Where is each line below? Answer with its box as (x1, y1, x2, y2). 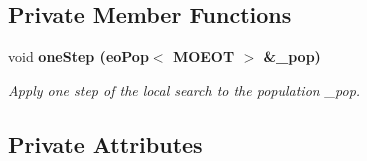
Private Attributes (8, 128, 203, 159)
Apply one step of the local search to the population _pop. (8, 79, 361, 100)
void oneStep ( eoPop (8, 46, 149, 67)
